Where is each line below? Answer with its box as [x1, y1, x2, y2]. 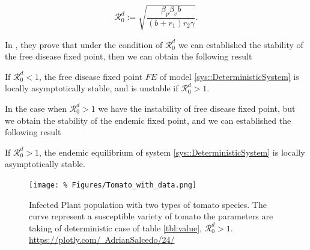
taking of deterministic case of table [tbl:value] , [29, 221, 202, 234]
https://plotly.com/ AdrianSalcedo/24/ [29, 233, 175, 246]
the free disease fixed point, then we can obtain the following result [5, 50, 252, 62]
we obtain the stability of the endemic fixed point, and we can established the [5, 114, 291, 126]
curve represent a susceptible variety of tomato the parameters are [29, 210, 273, 222]
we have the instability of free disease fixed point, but [98, 102, 296, 114]
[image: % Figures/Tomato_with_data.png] [29, 180, 197, 189]
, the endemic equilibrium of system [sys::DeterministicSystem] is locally [39, 145, 305, 158]
